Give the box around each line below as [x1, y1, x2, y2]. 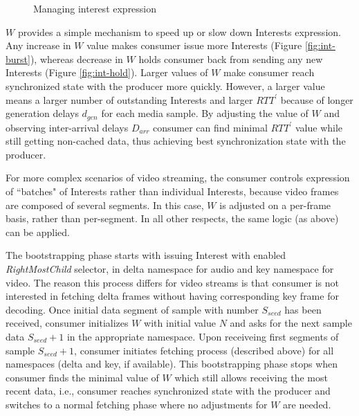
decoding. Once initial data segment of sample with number [6, 302, 259, 316]
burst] [6, 51, 30, 66]
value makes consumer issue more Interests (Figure [86, 38, 302, 53]
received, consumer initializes [6, 316, 129, 330]
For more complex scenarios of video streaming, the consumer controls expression [6, 170, 350, 185]
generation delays [6, 106, 79, 120]
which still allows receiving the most [174, 370, 328, 384]
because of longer [280, 92, 353, 107]
